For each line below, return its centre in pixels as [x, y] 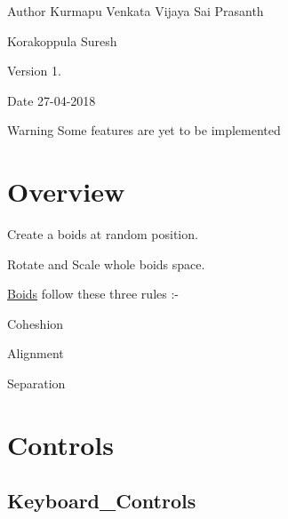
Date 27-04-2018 [52, 100]
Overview [66, 192]
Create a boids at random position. [103, 234]
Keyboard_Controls [102, 501]
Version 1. [34, 71]
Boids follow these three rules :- [93, 294]
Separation [36, 383]
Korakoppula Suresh [62, 40]
